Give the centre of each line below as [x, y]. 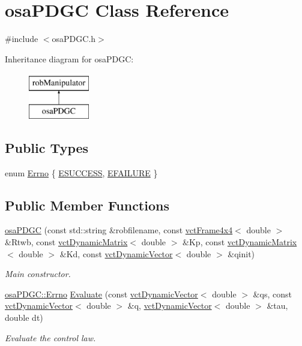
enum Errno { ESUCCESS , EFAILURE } [81, 172]
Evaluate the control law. [50, 337]
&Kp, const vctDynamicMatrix [240, 242]
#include [22, 39]
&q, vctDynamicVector [170, 306]
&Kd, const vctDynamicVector [116, 253]
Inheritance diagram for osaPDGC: [69, 58]
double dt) [24, 318]
